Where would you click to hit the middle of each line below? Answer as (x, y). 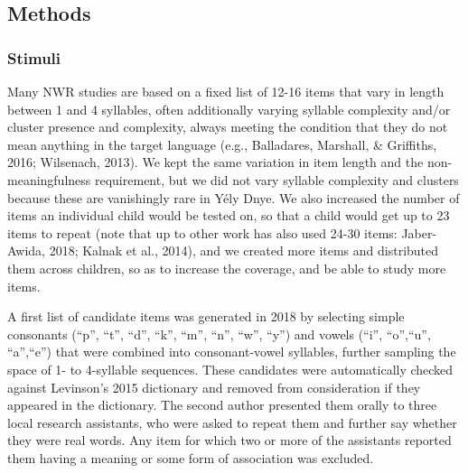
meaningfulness (49, 179)
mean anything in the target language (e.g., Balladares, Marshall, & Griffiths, (222, 144)
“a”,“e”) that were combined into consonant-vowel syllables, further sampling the (232, 352)
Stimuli (34, 57)
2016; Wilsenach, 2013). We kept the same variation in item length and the (215, 162)
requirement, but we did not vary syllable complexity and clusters (276, 179)
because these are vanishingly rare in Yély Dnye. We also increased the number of (234, 197)
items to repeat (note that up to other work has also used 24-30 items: (202, 232)
